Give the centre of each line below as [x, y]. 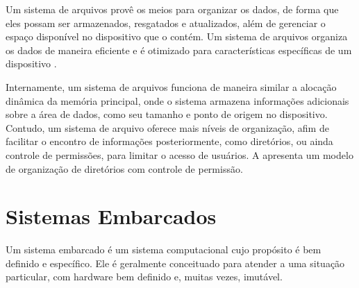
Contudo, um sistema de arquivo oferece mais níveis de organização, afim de [167, 127]
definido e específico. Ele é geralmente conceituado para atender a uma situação [175, 263]
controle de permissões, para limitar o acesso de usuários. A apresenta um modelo [179, 154]
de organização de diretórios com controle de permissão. [124, 168]
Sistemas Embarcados [111, 216]
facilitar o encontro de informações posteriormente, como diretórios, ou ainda [169, 141]
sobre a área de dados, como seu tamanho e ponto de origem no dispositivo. [167, 114]
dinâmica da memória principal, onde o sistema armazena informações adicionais [177, 100]
